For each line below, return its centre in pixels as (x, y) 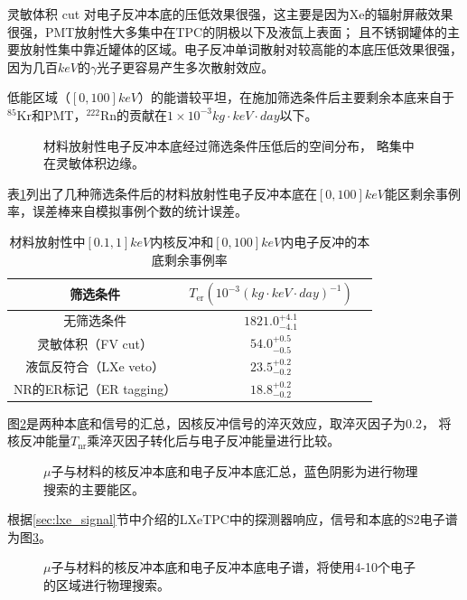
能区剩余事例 (422, 193)
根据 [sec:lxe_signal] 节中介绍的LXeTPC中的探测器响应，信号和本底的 (207, 519)
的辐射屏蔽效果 (409, 14)
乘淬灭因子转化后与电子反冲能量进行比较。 (214, 441)
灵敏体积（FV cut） (95, 343)
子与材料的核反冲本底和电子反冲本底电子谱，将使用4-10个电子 (233, 567)
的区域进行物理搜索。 (107, 584)
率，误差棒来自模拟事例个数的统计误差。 (127, 211)
